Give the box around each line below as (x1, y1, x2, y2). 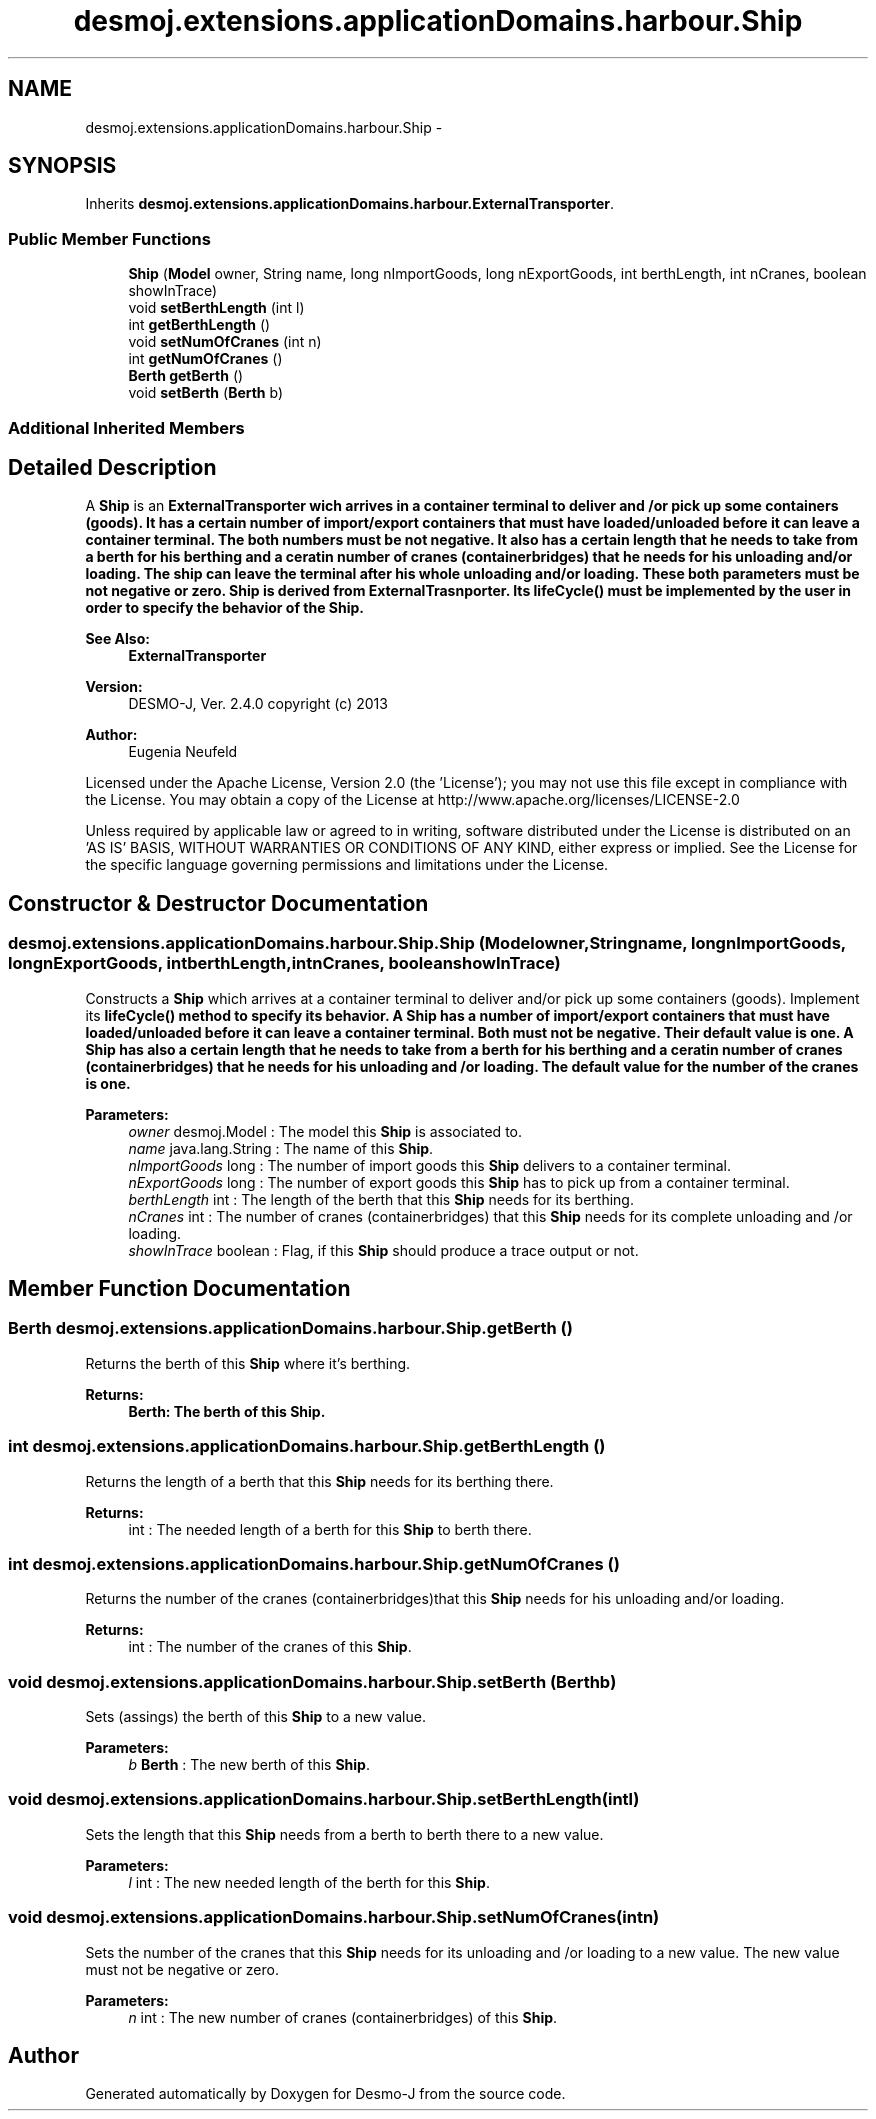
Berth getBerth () (128, 367, 244, 385)
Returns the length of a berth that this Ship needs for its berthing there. (85, 1472, 554, 1490)
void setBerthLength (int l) (128, 299, 305, 317)
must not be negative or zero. (85, 1960, 279, 1978)
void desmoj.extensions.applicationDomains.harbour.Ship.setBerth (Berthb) (8, 1671, 617, 1692)
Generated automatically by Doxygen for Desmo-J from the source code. (85, 2085, 566, 2103)
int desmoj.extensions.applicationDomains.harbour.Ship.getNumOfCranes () (8, 1553, 620, 1574)
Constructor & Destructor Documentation (8, 890, 429, 916)
